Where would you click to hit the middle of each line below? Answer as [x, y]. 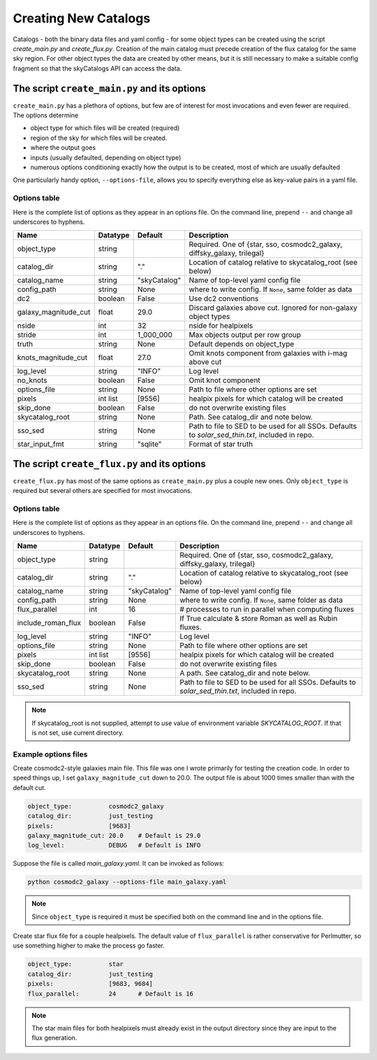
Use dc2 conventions [224, 299]
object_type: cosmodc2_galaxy [96, 806]
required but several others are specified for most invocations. [103, 491]
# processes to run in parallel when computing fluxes [267, 610]
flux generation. [54, 1038]
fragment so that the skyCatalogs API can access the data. [97, 68]
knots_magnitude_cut [52, 358]
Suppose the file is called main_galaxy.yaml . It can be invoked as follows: [119, 864]
